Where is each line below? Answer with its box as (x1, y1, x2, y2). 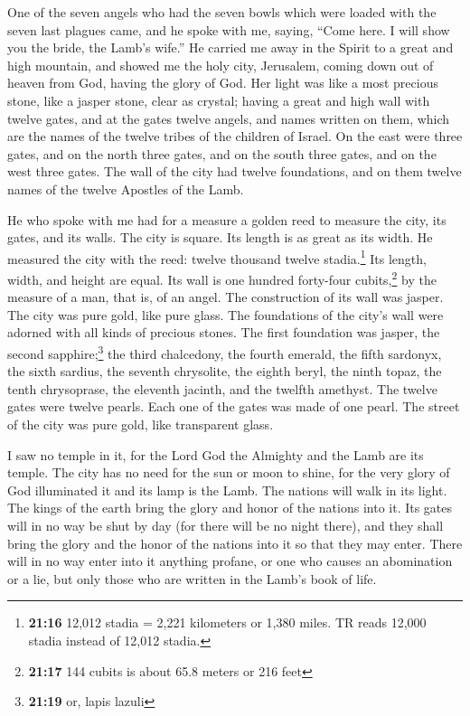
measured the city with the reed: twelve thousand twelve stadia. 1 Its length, (7, 246, 427, 268)
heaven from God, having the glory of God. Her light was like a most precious (7, 73, 438, 92)
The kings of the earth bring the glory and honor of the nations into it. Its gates (7, 498, 453, 517)
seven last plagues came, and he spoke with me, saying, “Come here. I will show (7, 20, 450, 39)
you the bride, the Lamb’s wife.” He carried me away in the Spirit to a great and (7, 38, 454, 57)
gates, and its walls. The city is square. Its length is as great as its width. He (7, 228, 433, 247)
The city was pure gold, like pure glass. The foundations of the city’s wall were (7, 305, 444, 324)
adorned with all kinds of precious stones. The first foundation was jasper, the (7, 323, 440, 342)
